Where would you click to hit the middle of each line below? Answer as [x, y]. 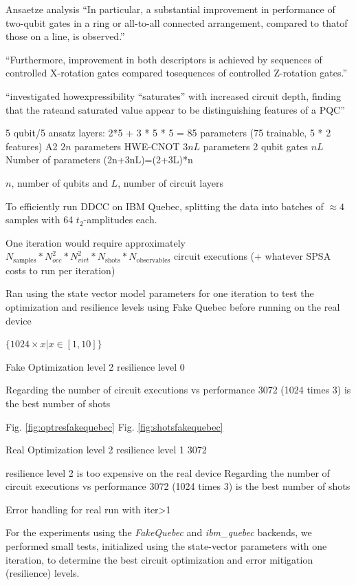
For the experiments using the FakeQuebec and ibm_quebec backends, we [159, 532]
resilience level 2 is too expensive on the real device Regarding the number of [168, 472]
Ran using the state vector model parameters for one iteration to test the [160, 293]
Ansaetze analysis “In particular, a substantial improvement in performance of [170, 9]
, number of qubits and [59, 182]
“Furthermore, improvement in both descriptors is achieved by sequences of [164, 59]
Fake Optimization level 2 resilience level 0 [95, 366]
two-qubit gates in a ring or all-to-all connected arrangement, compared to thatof [177, 22]
